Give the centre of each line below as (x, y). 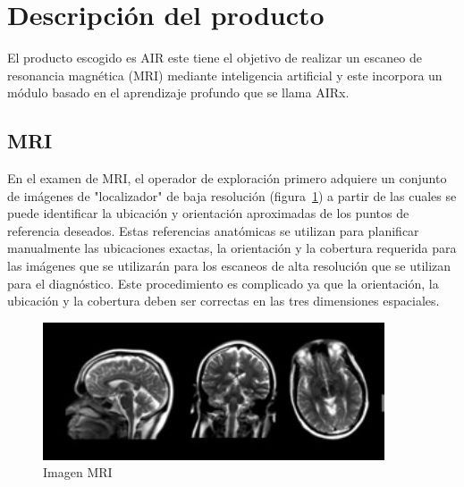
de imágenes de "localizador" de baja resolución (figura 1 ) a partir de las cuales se (232, 195)
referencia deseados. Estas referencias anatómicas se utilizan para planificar (213, 230)
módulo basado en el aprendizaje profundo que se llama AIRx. (178, 92)
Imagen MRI (78, 472)
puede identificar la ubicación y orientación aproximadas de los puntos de (208, 213)
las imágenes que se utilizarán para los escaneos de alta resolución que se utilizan (229, 266)
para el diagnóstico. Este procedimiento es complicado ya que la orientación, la (223, 283)
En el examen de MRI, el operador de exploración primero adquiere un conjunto (227, 178)
